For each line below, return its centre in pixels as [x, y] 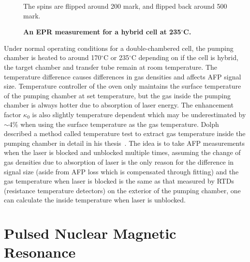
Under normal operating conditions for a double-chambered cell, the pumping [119, 48]
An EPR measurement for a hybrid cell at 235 [102, 32]
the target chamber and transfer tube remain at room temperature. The [110, 67]
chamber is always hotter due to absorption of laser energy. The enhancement [119, 105]
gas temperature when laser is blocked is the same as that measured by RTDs [119, 181]
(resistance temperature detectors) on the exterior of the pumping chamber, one [122, 190]
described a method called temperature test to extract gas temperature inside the [125, 133]
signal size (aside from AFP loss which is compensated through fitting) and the [121, 171]
